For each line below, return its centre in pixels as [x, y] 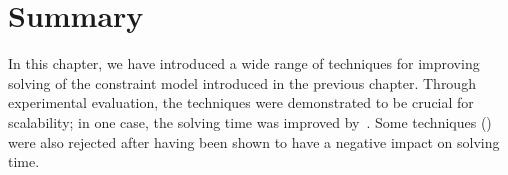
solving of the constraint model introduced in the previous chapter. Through [242, 82]
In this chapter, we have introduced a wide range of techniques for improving [244, 63]
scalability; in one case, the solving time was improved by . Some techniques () [250, 121]
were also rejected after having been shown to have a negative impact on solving [254, 141]
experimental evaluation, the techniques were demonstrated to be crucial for [241, 102]
